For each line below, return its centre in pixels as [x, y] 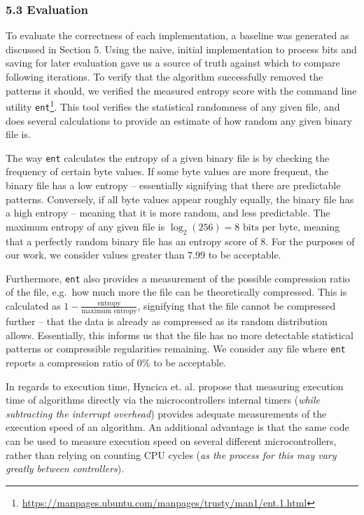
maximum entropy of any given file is [85, 226]
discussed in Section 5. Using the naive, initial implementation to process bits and [181, 49]
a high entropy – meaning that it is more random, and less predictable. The [168, 213]
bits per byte [271, 227]
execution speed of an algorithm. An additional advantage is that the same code [177, 427]
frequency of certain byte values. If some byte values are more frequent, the [167, 171]
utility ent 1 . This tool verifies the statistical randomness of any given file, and [173, 105]
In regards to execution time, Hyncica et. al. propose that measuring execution [175, 386]
